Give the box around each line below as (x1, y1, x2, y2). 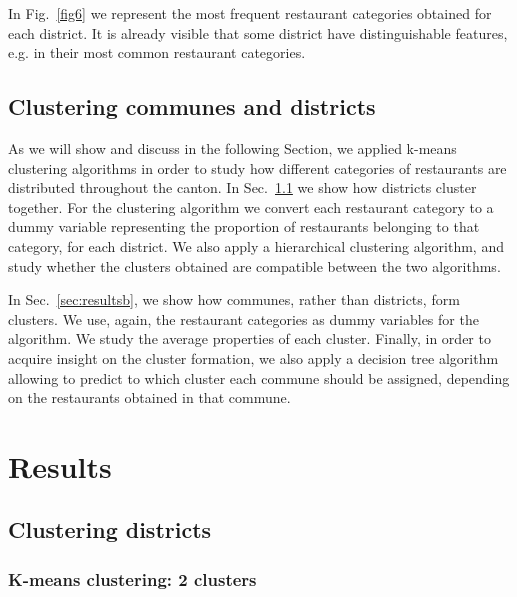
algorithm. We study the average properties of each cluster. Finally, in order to (8, 328, 491, 349)
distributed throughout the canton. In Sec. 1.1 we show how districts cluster (8, 177, 477, 198)
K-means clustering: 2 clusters (8, 566, 257, 591)
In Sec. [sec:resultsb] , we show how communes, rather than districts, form (8, 289, 460, 310)
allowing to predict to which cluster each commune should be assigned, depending (8, 367, 510, 388)
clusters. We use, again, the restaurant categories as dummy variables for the (8, 308, 479, 329)
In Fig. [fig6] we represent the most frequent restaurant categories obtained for (8, 3, 492, 23)
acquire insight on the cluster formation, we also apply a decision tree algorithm (8, 347, 499, 368)
